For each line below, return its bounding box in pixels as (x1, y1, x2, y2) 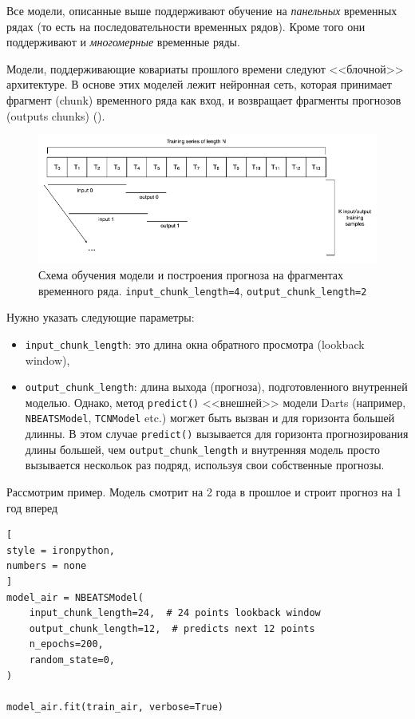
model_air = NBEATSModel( (6, 591, 144, 603)
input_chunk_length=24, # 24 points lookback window (29, 607, 321, 619)
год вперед (6, 499, 58, 516)
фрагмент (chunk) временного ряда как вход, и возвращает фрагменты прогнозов (6, 91, 401, 108)
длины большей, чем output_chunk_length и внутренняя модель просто (25, 440, 380, 457)
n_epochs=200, (29, 638, 104, 650)
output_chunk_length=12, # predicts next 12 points (29, 622, 315, 634)
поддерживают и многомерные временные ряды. (6, 34, 240, 50)
